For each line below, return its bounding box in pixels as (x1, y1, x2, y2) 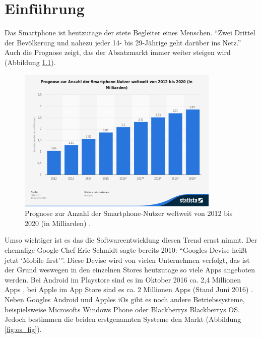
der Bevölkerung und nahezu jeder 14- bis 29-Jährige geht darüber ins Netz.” (5, 37, 241, 47)
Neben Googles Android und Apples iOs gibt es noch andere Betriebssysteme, (5, 294, 245, 304)
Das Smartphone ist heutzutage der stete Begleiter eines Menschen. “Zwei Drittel (5, 27, 255, 38)
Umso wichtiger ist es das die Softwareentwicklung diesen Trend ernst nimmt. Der (5, 235, 257, 245)
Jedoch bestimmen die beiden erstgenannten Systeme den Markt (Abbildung (5, 314, 241, 324)
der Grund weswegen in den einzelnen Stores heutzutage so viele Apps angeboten (5, 264, 255, 275)
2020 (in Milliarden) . (25, 217, 91, 228)
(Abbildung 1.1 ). (5, 57, 56, 67)
